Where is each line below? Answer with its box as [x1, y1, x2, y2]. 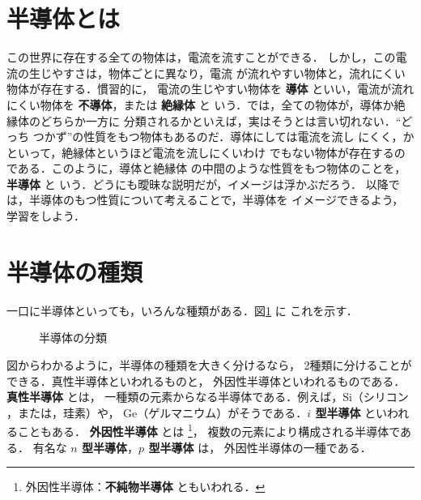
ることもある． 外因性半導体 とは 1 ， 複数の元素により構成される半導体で [6, 421, 401, 439]
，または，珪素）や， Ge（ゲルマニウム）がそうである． [6, 404, 308, 421]
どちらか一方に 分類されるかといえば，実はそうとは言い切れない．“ [40, 112, 402, 129]
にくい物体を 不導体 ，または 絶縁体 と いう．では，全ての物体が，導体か [6, 96, 394, 113]
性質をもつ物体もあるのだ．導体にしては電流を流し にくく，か [83, 128, 415, 145]
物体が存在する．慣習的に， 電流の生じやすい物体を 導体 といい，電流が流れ [6, 80, 415, 97]
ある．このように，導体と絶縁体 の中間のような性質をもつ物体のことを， [17, 160, 406, 177]
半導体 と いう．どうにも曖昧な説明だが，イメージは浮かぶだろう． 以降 [6, 175, 389, 192]
